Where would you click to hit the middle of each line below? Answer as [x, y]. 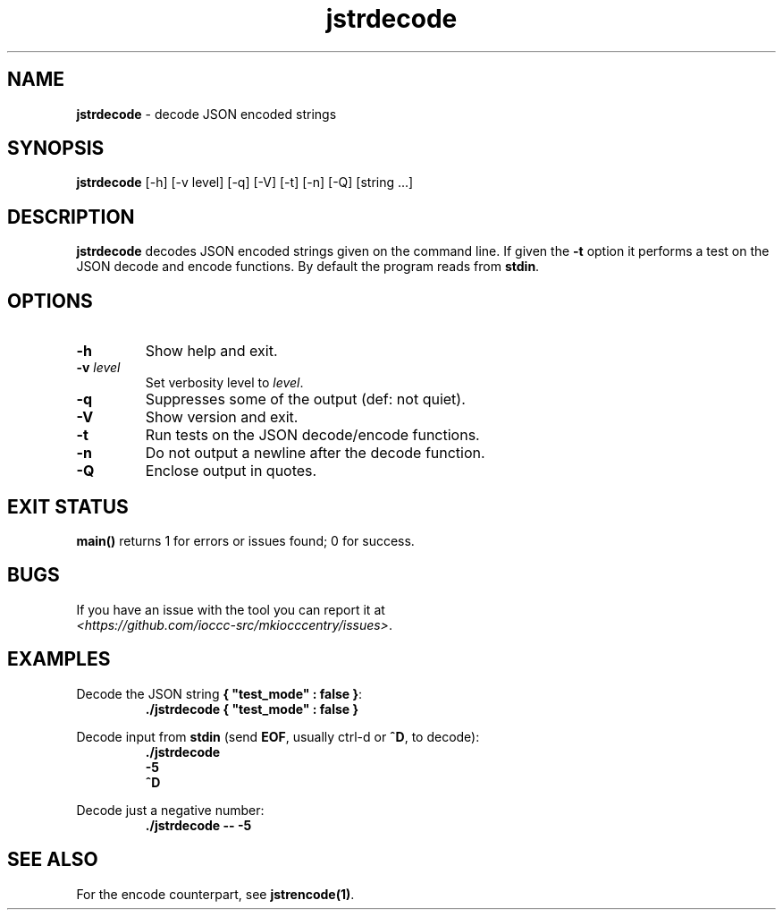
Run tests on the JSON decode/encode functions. [312, 435]
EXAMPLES [59, 659]
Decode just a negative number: [170, 810]
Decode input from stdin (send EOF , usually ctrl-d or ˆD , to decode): [278, 736]
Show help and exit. [211, 351]
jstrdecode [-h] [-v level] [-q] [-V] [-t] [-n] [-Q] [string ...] [245, 183]
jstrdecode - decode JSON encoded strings [206, 114]
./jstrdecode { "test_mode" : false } [252, 709]
